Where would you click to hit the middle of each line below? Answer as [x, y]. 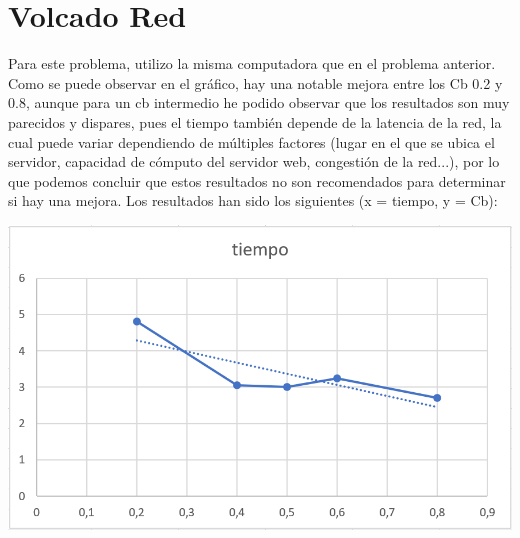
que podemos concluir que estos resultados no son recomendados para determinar [257, 180]
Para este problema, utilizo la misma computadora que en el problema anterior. [252, 63]
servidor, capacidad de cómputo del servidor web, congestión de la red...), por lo [254, 161]
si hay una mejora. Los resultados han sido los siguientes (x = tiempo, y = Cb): [253, 200]
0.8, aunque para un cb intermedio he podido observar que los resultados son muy [259, 102]
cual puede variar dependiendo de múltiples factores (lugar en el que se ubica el [251, 141]
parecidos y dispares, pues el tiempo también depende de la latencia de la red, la [255, 121]
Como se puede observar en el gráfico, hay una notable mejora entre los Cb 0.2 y [255, 82]
